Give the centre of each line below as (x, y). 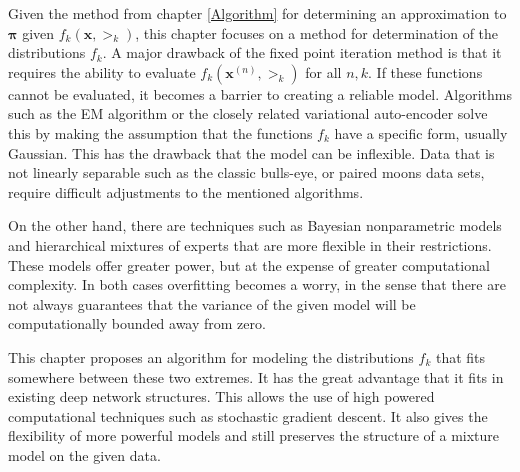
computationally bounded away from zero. (137, 323)
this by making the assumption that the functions (160, 132)
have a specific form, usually (421, 132)
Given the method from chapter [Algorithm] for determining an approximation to (257, 13)
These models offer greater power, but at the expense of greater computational (249, 264)
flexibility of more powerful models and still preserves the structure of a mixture (254, 435)
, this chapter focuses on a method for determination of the (317, 32)
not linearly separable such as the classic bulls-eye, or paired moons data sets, (246, 172)
